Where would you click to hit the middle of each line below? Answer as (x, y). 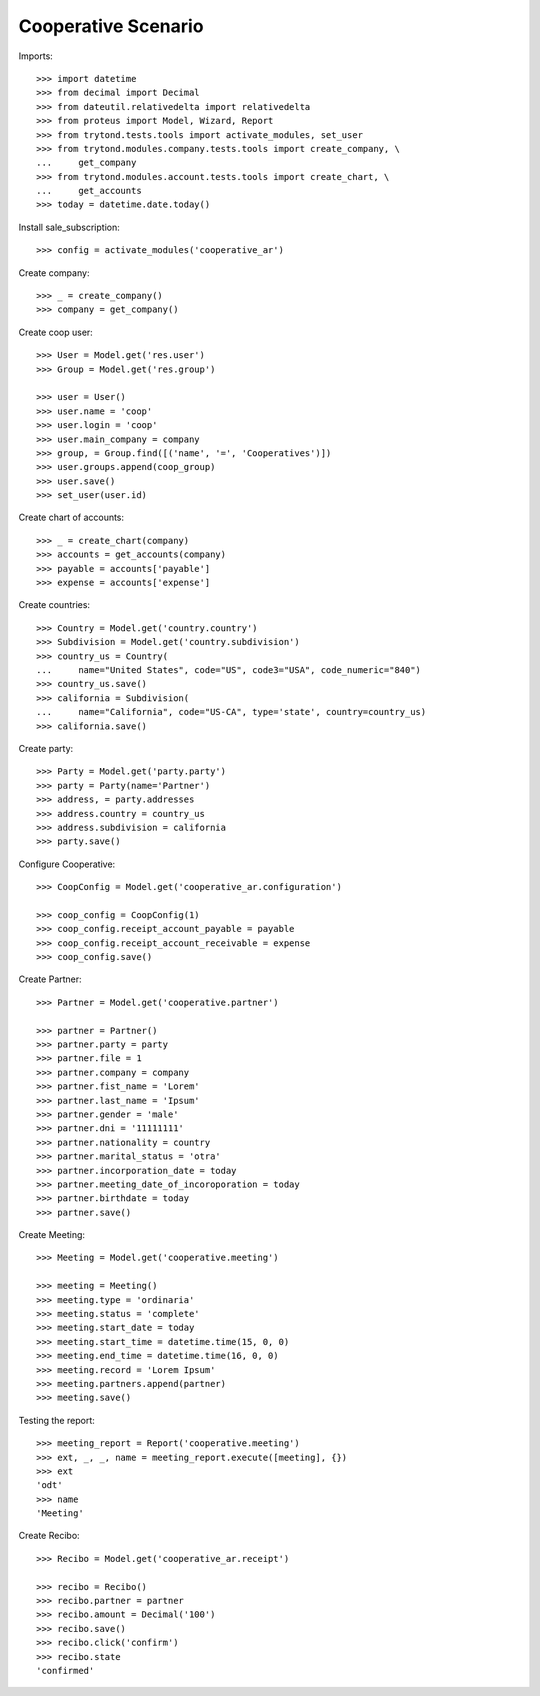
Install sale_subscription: (69, 227)
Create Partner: (50, 979)
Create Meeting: (51, 1235)
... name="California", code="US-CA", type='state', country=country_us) (231, 712)
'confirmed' (65, 1670)
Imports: (36, 56)
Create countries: (54, 605)
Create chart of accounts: (71, 517)
